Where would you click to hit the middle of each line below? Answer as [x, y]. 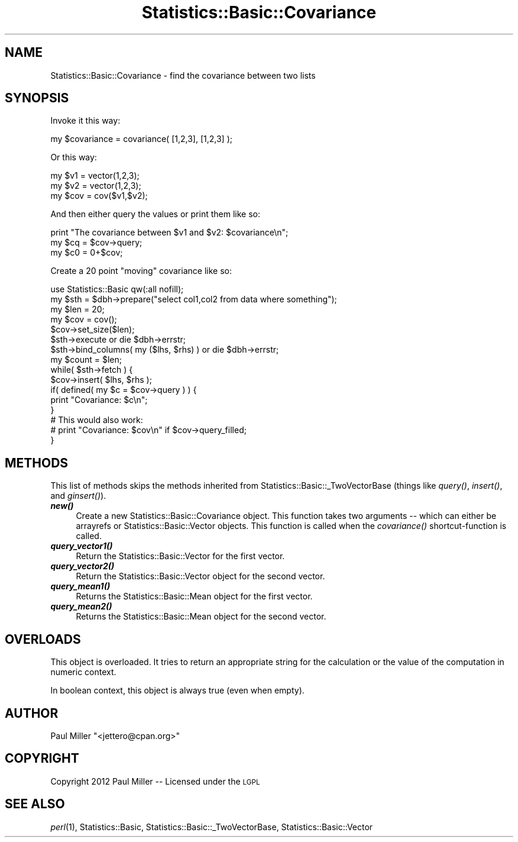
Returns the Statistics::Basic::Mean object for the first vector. [194, 596]
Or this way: [74, 157]
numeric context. [83, 672]
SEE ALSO [35, 804]
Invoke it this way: [85, 121]
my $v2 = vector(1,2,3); [96, 186]
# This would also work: [97, 420]
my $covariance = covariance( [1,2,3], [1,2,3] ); [141, 139]
